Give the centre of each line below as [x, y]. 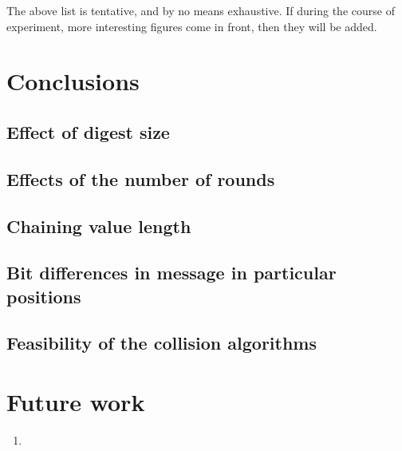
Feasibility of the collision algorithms [162, 343]
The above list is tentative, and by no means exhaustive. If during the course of [201, 10]
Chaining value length [99, 225]
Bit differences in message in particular [171, 273]
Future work [76, 402]
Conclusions [73, 81]
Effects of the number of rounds [141, 178]
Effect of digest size [88, 131]
